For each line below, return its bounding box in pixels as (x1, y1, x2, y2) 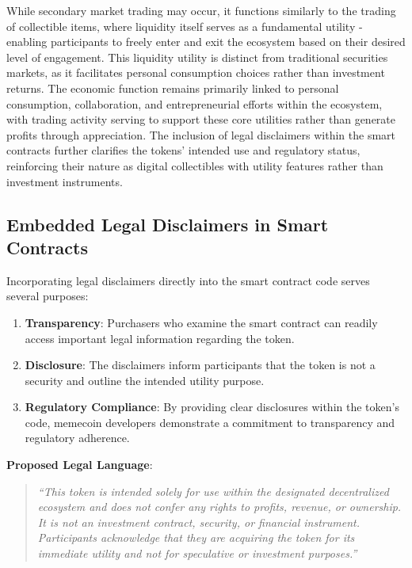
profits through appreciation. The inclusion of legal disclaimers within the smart (6, 126, 396, 143)
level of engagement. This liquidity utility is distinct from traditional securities (6, 48, 388, 65)
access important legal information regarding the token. (25, 330, 295, 346)
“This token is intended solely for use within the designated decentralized (37, 482, 389, 499)
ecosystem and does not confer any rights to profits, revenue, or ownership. (37, 498, 402, 515)
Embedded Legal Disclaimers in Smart (6, 212, 329, 236)
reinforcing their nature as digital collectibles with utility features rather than (6, 157, 383, 173)
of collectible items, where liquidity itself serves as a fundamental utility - (6, 17, 363, 34)
